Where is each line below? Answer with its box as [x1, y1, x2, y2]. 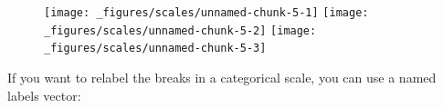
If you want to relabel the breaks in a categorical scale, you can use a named [7, 67, 437, 86]
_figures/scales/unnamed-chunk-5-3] [44, 42, 267, 55]
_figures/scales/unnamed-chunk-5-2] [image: [44, 24, 317, 37]
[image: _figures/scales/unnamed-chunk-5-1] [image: [44, 6, 369, 19]
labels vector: [7, 85, 81, 104]
